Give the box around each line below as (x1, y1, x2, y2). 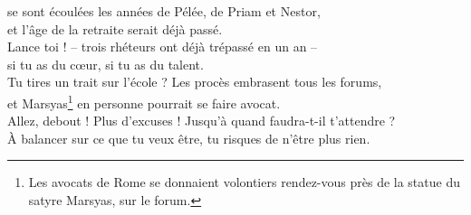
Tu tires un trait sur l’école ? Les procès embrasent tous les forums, (7, 72, 382, 91)
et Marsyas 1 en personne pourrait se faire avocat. (7, 90, 281, 112)
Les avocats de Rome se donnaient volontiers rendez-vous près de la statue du (28, 173, 460, 192)
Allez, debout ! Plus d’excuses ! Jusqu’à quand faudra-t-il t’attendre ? (7, 111, 396, 130)
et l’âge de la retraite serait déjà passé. (7, 19, 223, 38)
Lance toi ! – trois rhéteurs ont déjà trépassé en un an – (7, 37, 318, 56)
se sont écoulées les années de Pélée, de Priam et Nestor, (7, 2, 321, 20)
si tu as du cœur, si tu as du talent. (7, 54, 204, 73)
